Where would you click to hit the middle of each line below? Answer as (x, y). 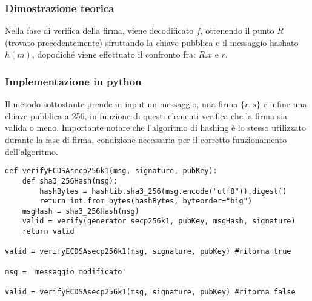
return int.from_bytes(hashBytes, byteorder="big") (146, 201)
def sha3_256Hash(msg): (70, 181)
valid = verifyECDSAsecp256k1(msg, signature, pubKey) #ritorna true (148, 252)
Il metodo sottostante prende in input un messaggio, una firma (121, 104)
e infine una (285, 104)
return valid (48, 232)
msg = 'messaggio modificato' (66, 272)
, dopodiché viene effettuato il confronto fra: (114, 54)
